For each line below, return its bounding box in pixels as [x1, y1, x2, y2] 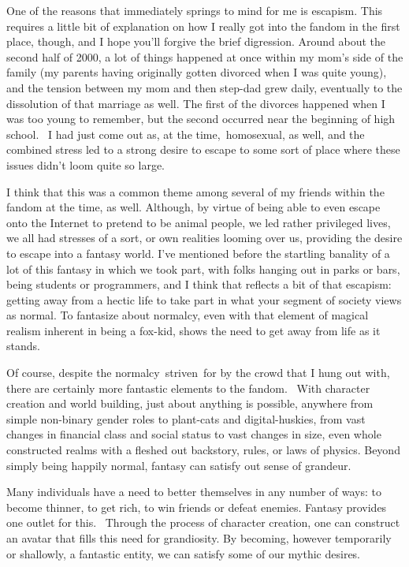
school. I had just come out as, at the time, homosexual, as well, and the [6, 125, 365, 142]
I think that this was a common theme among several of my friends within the [6, 183, 385, 200]
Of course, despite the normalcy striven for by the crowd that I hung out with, [6, 364, 390, 381]
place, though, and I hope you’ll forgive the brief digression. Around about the [6, 33, 386, 50]
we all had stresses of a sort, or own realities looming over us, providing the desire [6, 229, 403, 246]
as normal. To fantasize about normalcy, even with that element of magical [6, 307, 369, 323]
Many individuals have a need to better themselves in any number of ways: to [6, 483, 381, 500]
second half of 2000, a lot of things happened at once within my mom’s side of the [6, 48, 403, 65]
